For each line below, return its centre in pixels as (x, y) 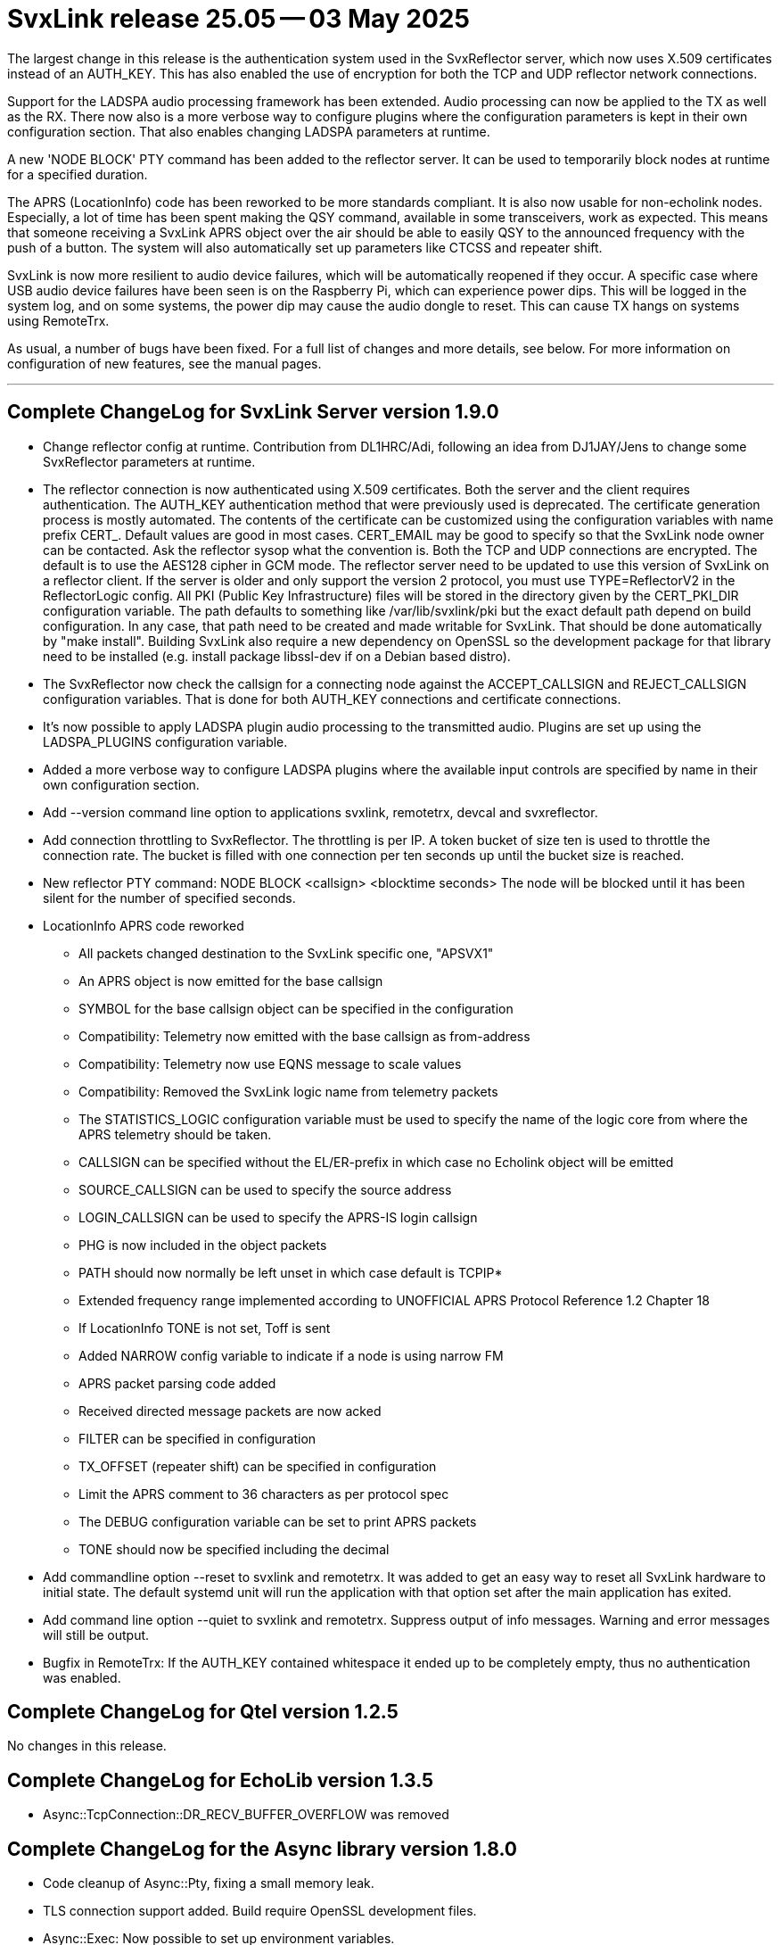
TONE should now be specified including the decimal (234, 1549)
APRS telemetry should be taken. (175, 1134)
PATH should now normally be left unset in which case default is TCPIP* (291, 1272)
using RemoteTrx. (58, 320)
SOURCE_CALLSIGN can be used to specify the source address (265, 1189)
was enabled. (82, 1677)
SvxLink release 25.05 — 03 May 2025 (238, 19)
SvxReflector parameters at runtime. (149, 461)
